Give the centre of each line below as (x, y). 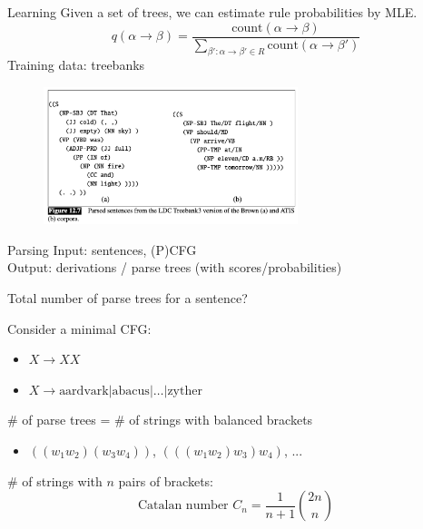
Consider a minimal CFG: (79, 328)
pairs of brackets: (166, 480)
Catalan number (183, 506)
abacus (131, 391)
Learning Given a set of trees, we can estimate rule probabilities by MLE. (212, 12)
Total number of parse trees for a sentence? (128, 298)
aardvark (84, 391)
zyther (185, 391)
